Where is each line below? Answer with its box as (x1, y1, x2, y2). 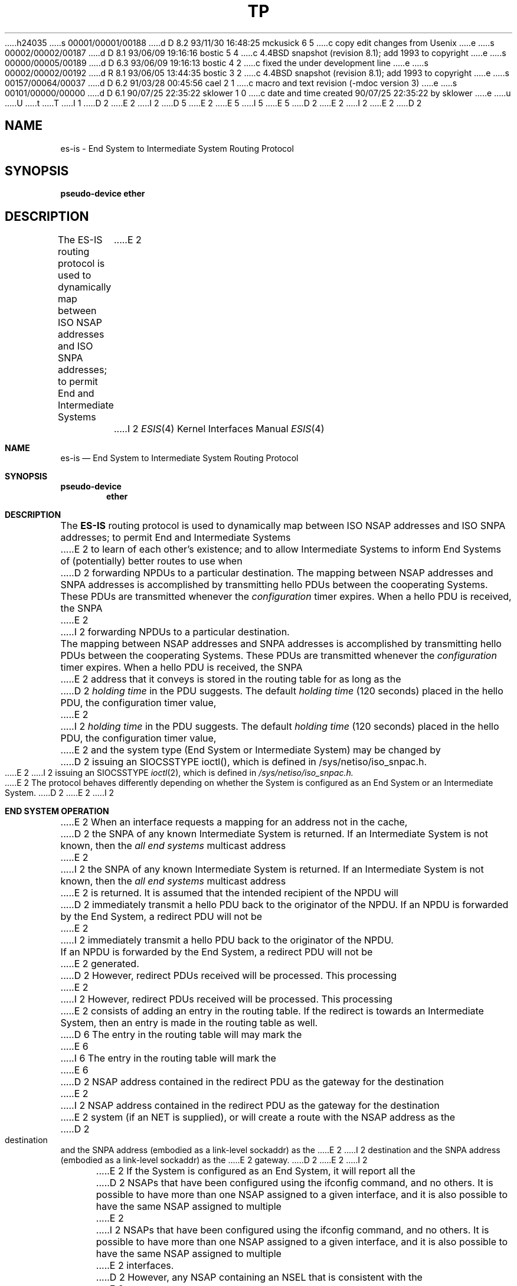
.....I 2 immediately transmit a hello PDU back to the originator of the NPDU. (60, 934, 394, 946)
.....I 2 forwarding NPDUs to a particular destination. (60, 626, 290, 638)
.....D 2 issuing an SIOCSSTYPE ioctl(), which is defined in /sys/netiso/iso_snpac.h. (60, 756, 427, 768)
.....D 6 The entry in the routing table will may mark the (60, 1029, 302, 1041)
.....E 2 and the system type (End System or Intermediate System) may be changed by (60, 744, 441, 756)
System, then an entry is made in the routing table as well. (60, 1017, 318, 1029)
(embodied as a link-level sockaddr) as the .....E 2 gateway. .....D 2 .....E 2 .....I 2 (60, 1155, 368, 1166)
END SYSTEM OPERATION (5, 806, 109, 817)
